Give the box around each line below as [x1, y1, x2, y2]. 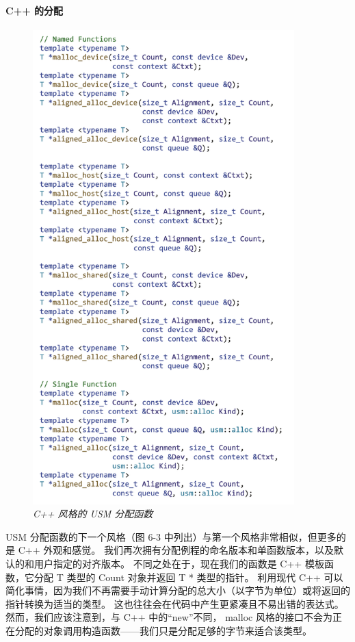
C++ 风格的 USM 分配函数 [33, 506, 153, 521]
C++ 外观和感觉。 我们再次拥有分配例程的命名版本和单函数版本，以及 [18, 543, 334, 557]
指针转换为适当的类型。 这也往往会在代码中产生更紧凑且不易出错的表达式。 [5, 596, 344, 611]
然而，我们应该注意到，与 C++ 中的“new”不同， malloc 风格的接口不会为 [5, 610, 332, 624]
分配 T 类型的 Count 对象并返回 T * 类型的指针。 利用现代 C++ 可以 [34, 569, 343, 584]
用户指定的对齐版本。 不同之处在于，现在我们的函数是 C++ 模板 [34, 556, 324, 570]
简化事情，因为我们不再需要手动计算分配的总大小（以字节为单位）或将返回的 [5, 583, 350, 598]
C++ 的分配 [5, 3, 64, 17]
